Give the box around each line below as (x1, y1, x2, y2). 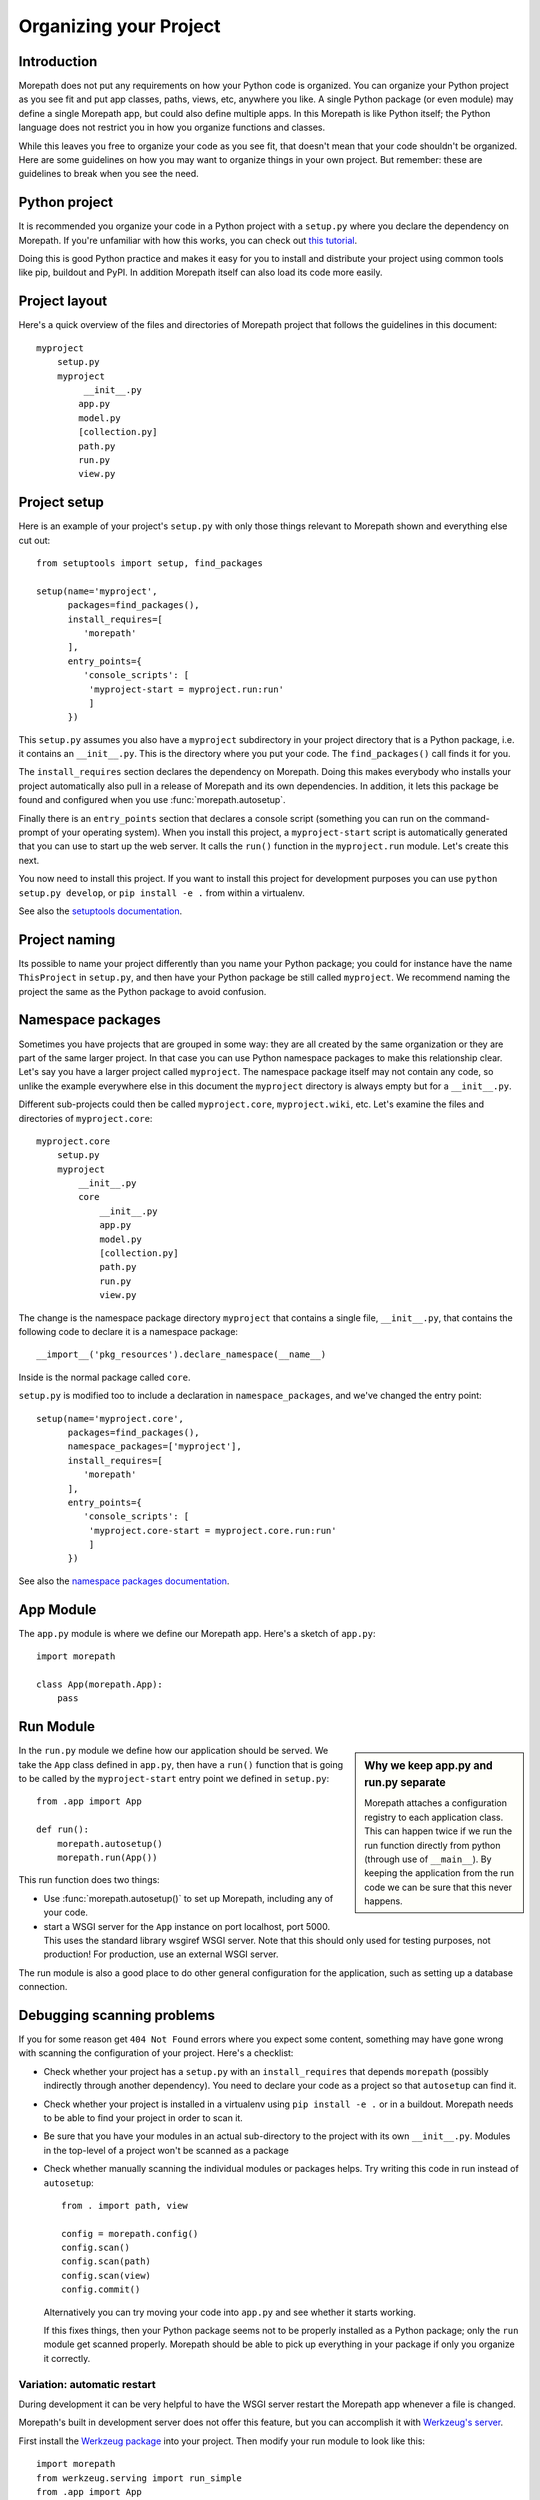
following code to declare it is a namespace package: (18, 1325, 239, 1337)
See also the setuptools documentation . (18, 905, 183, 917)
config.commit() (61, 2284, 141, 2295)
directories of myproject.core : (18, 1112, 153, 1124)
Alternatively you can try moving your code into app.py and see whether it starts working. (43, 2306, 417, 2318)
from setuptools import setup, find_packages (36, 557, 264, 569)
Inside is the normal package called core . (18, 1371, 191, 1383)
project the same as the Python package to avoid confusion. (18, 985, 267, 997)
